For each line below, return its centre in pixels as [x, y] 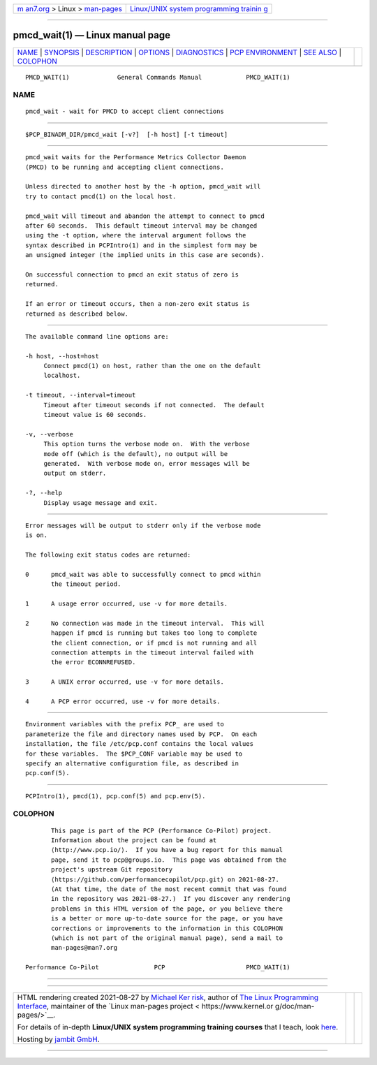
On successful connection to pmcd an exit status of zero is [132, 274]
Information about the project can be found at [134, 840]
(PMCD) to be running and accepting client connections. [125, 167]
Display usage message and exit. [101, 502]
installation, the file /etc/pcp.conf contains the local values [140, 744]
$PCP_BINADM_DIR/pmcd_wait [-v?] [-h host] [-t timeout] [127, 134]
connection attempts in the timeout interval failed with [153, 653]
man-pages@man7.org [84, 948]
